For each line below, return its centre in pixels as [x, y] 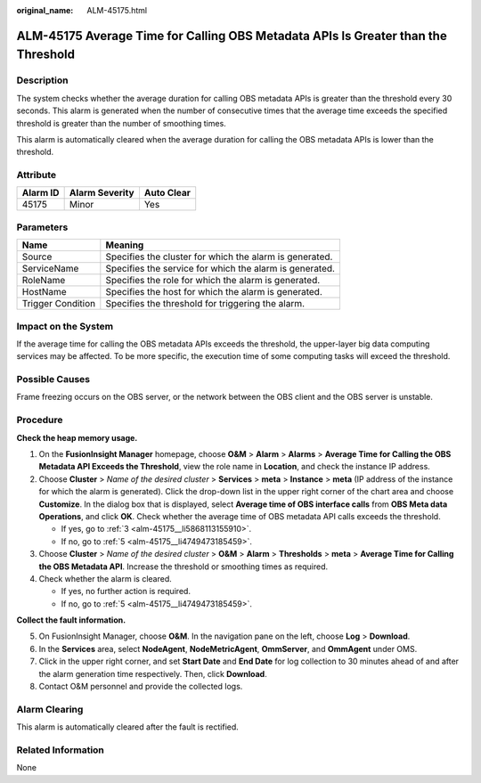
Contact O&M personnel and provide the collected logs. [141, 687]
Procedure [40, 420]
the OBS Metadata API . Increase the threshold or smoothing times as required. [183, 567]
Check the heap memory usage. [77, 437]
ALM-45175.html [117, 10]
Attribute [37, 175]
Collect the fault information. [71, 620]
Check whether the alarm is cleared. [106, 578]
